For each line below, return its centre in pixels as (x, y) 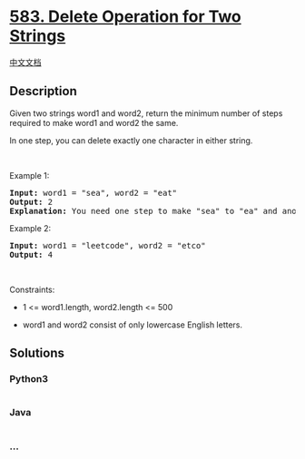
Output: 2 (31, 202)
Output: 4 (31, 254)
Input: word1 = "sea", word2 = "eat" (93, 193)
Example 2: (30, 228)
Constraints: (32, 289)
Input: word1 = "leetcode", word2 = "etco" (108, 245)
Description (43, 91)
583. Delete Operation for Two (126, 17)
